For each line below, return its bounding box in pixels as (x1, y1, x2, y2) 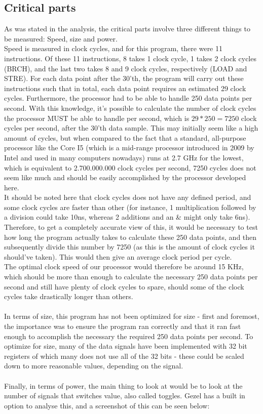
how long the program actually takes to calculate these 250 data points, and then (4, 231, 257, 242)
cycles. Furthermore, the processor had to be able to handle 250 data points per (4, 93, 252, 103)
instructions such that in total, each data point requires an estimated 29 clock (4, 82, 246, 93)
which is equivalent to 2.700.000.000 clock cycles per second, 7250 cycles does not (4, 162, 256, 173)
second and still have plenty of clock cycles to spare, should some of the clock (4, 281, 244, 292)
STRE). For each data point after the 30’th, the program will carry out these (4, 73, 244, 84)
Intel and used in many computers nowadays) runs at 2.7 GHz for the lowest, (4, 152, 244, 162)
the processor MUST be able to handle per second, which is (4, 112, 190, 123)
